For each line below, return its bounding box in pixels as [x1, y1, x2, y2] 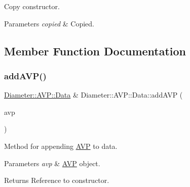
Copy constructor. [4, 1, 60, 11]
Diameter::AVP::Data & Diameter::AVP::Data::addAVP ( [4, 89, 183, 100]
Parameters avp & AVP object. [4, 158, 100, 168]
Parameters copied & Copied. [4, 18, 94, 28]
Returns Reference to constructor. [4, 175, 109, 185]
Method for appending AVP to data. [4, 140, 118, 151]
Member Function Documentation [4, 43, 186, 58]
